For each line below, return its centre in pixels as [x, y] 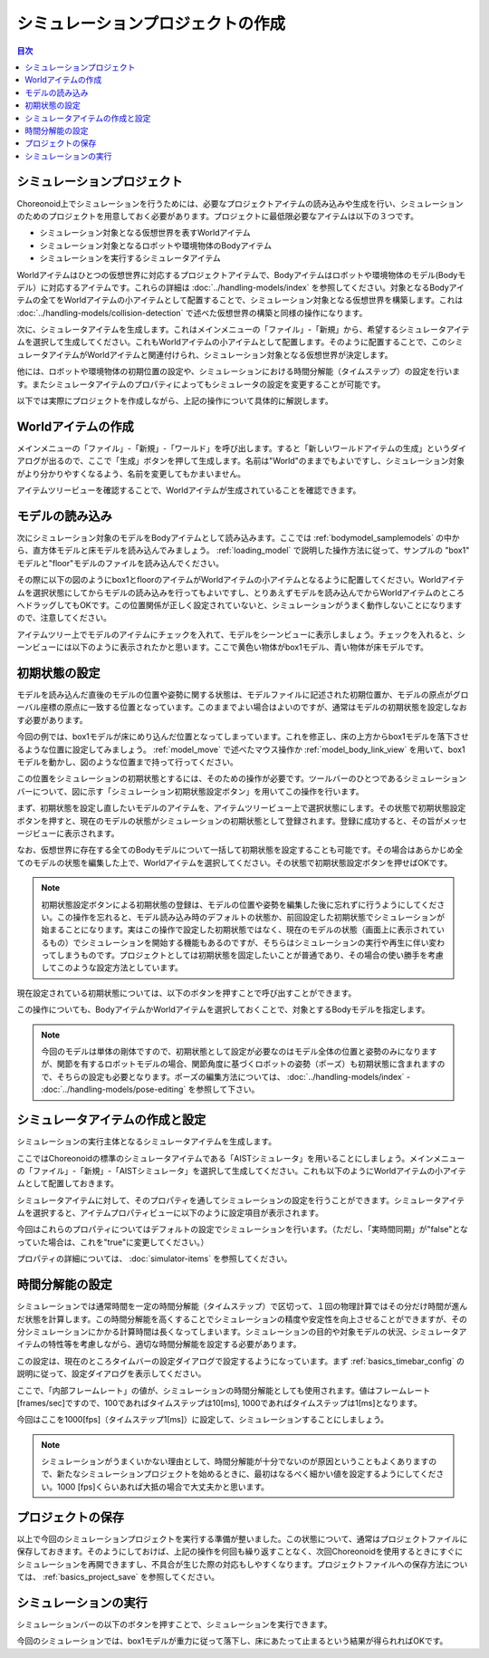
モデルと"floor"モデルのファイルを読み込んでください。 [120, 563]
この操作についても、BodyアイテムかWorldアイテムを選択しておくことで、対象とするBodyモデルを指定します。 [223, 1009]
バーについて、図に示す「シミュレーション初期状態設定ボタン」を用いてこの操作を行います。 [190, 791]
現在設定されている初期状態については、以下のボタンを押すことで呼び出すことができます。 [187, 993]
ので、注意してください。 [64, 618]
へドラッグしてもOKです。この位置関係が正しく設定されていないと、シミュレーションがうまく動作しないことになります [240, 605]
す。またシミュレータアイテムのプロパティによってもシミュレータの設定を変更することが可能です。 [201, 384]
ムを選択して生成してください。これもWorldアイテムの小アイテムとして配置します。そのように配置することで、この [232, 342]
